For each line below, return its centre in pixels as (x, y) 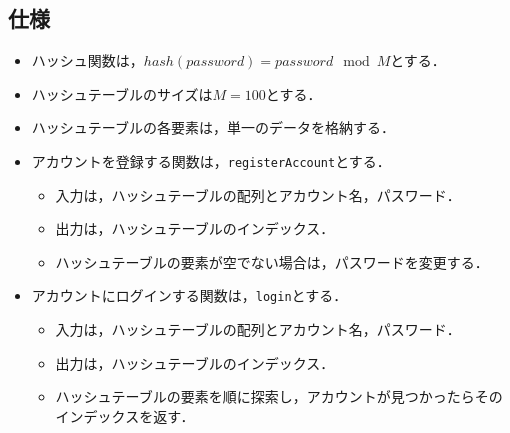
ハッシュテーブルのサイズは (122, 93)
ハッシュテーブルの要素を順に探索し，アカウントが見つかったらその (279, 396)
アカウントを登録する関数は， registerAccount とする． (211, 160)
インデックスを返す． (125, 415)
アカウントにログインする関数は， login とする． (189, 295)
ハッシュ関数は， (87, 60)
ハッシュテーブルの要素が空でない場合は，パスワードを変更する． (272, 261)
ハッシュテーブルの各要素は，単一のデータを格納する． (213, 127)
